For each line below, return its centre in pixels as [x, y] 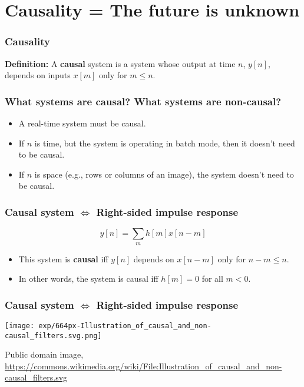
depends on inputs [38, 75]
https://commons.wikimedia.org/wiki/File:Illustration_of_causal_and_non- [143, 366]
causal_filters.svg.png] [53, 336]
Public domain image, [44, 354]
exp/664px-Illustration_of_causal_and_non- [125, 326]
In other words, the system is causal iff [88, 278]
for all [212, 278]
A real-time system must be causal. [82, 123]
